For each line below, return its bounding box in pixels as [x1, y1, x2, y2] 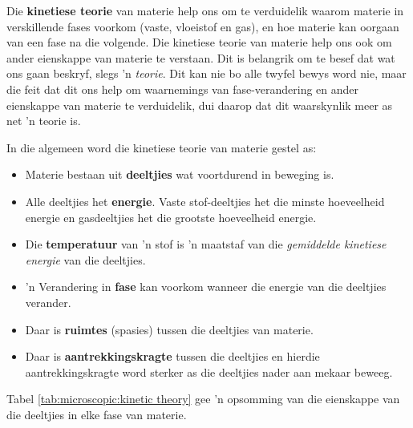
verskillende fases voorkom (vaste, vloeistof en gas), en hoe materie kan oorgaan [6, 18, 399, 34]
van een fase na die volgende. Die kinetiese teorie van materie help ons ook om [6, 34, 392, 50]
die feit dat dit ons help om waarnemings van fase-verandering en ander [6, 80, 359, 97]
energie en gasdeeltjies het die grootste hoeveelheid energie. [25, 208, 317, 225]
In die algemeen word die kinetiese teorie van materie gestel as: [6, 139, 317, 155]
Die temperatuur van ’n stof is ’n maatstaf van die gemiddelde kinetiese [25, 236, 387, 252]
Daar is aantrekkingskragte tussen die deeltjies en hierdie [25, 348, 320, 365]
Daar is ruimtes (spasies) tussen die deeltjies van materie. [25, 321, 314, 337]
